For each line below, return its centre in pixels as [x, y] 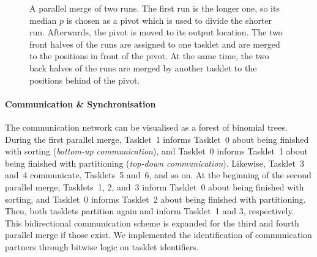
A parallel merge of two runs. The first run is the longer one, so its [155, 8]
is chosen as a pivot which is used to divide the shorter [169, 20]
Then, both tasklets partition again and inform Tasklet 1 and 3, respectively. [150, 211]
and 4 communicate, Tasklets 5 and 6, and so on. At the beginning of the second [158, 175]
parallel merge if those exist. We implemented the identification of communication [158, 235]
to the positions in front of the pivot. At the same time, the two [149, 56]
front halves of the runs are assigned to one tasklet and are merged [155, 44]
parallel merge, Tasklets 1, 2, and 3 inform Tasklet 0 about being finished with [155, 186]
